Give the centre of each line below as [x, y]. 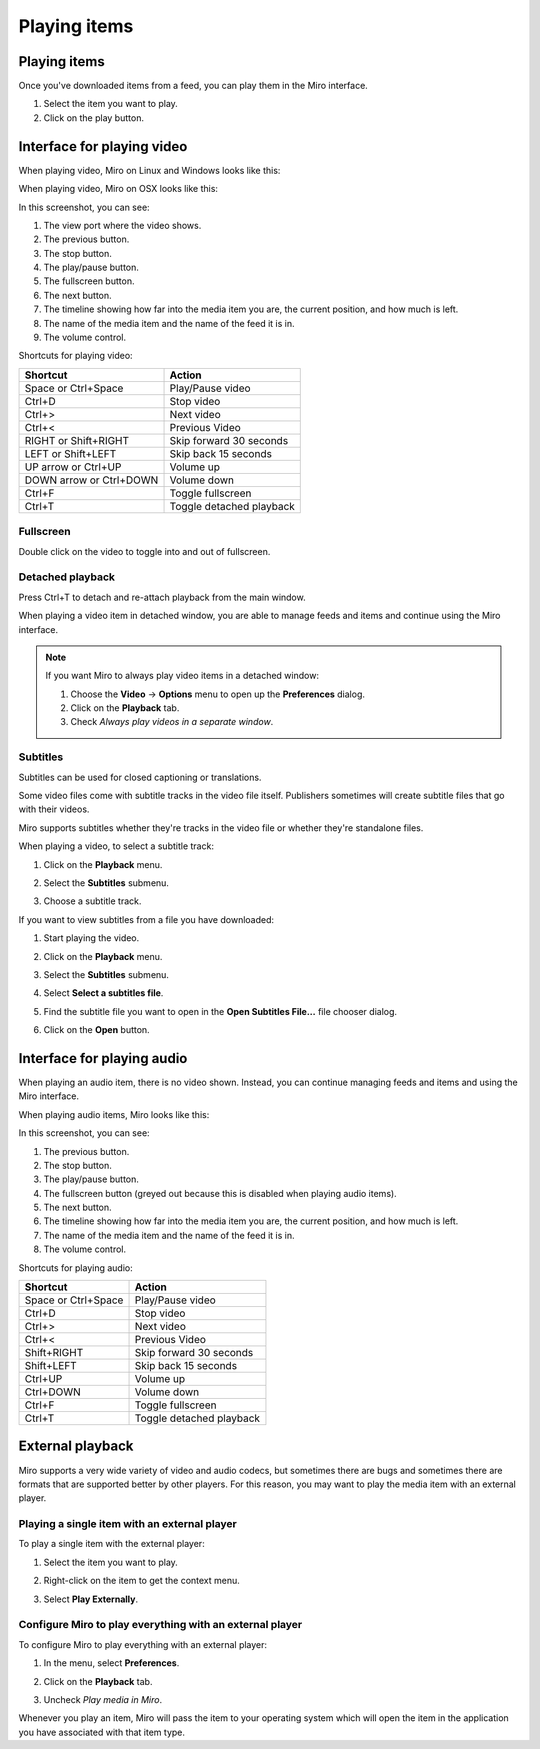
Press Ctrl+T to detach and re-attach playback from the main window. [162, 597]
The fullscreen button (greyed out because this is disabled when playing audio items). [220, 1193]
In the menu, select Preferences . [111, 1663]
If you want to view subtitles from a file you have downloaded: [146, 919]
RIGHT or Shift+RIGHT [77, 440]
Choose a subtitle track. [92, 901]
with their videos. [54, 809]
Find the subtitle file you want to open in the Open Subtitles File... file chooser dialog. [220, 1011]
